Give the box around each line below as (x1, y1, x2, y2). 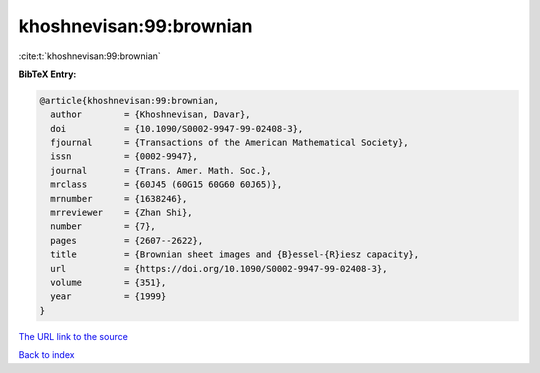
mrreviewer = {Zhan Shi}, (50, 207, 194, 219)
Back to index (18, 349, 75, 361)
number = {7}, (50, 221, 157, 232)
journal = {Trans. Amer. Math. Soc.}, (50, 165, 272, 176)
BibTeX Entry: (18, 68, 77, 80)
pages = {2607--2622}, (50, 235, 204, 246)
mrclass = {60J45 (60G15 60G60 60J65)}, (50, 179, 283, 190)
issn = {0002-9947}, (50, 151, 199, 162)
